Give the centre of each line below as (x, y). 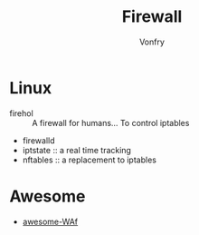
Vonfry (152, 42)
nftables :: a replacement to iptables (89, 160)
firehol (21, 113)
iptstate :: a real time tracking (76, 150)
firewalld (38, 140)
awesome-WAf (50, 221)
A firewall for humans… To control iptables (111, 122)
